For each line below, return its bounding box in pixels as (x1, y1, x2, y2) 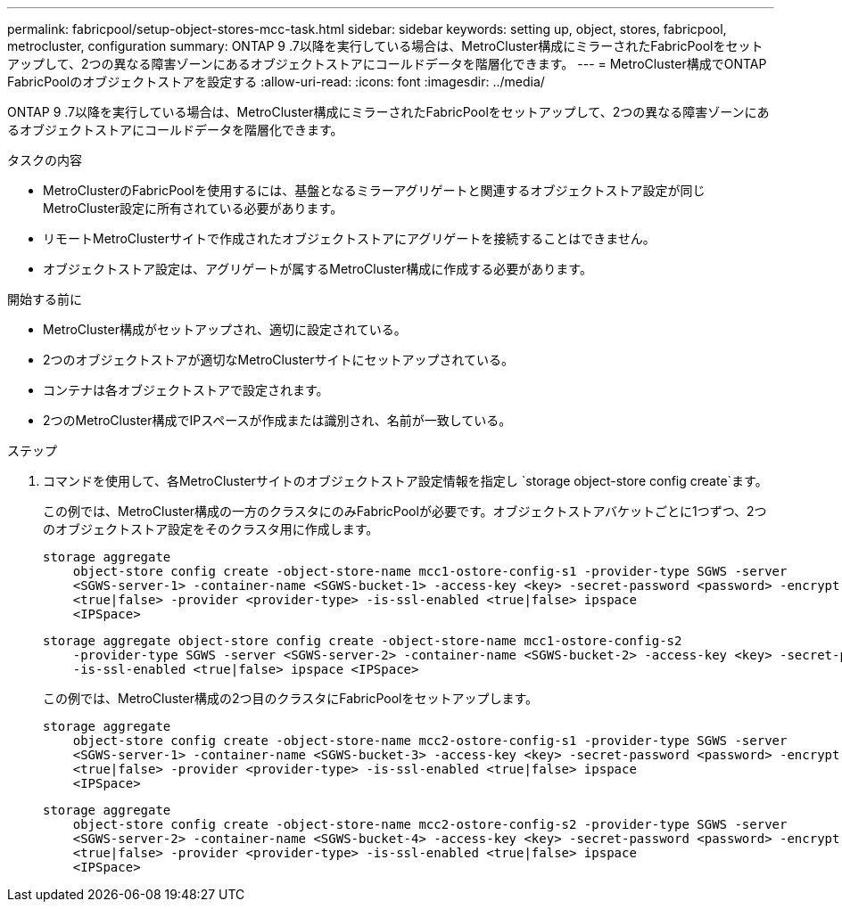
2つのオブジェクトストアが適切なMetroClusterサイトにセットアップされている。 (43, 352, 515, 367)
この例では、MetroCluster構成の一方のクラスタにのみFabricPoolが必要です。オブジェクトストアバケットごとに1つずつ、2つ (43, 504, 767, 519)
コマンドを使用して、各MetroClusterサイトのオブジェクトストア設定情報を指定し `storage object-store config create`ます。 (43, 473, 768, 488)
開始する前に (7, 291, 82, 307)
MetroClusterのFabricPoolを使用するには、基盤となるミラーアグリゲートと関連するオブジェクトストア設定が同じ (43, 183, 706, 198)
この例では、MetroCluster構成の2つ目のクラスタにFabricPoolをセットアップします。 (43, 691, 539, 706)
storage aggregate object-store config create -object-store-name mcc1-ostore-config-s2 (43, 634, 682, 648)
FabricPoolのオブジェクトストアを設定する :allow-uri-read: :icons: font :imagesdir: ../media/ (7, 74, 545, 89)
